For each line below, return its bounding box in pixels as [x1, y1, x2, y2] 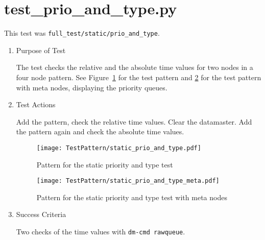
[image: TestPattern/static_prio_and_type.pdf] [36, 144, 201, 152]
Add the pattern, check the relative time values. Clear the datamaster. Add [16, 116, 252, 127]
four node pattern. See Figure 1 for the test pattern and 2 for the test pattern [16, 71, 261, 82]
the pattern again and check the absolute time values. [16, 126, 184, 137]
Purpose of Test [16, 44, 66, 55]
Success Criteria [16, 209, 66, 220]
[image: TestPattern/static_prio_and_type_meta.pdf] [36, 177, 220, 185]
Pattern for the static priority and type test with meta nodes [36, 191, 227, 202]
